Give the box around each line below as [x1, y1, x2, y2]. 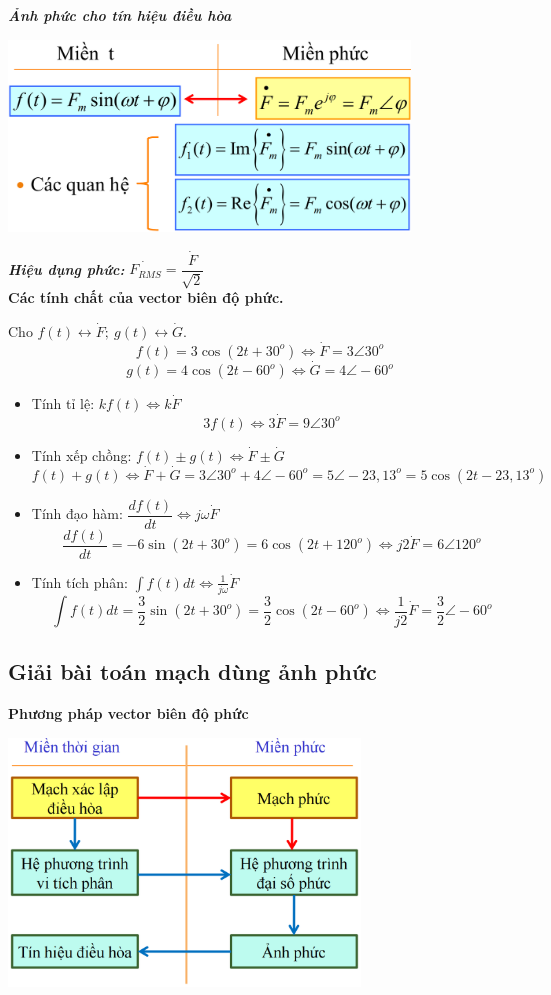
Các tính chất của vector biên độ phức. [8, 287, 284, 308]
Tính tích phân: [31, 571, 128, 592]
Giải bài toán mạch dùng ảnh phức [8, 656, 377, 687]
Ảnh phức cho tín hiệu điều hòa [8, 5, 232, 25]
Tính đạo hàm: [31, 503, 123, 524]
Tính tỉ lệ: [31, 393, 95, 414]
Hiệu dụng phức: [8, 258, 125, 279]
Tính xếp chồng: [31, 444, 132, 465]
